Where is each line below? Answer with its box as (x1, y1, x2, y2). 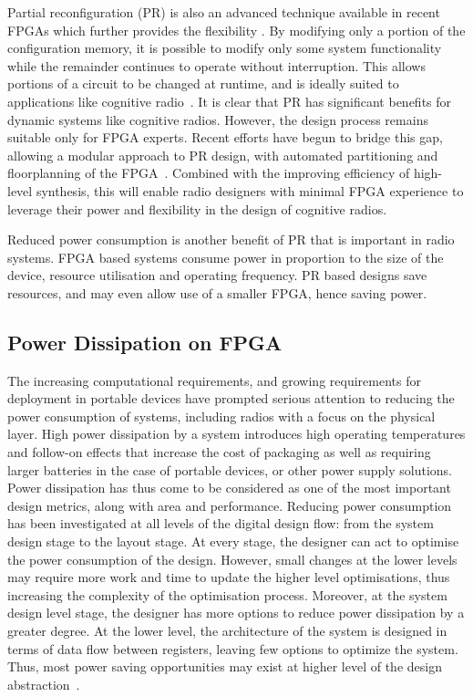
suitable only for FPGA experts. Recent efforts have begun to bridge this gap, (7, 128, 443, 147)
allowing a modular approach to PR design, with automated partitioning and (7, 145, 438, 164)
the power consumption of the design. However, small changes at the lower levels (7, 549, 458, 568)
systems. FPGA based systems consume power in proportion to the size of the (7, 247, 444, 266)
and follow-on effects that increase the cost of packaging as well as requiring (7, 442, 431, 462)
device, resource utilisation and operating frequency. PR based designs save (7, 265, 427, 285)
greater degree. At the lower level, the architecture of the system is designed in (7, 621, 447, 640)
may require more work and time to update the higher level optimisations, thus (7, 567, 450, 587)
